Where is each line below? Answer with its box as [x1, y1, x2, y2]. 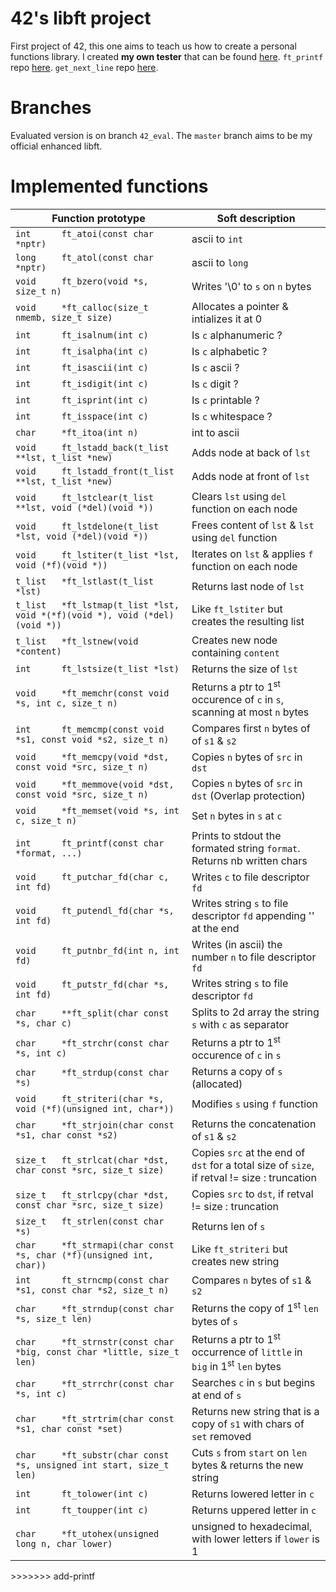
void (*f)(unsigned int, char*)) [15, 1103, 175, 1115]
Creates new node [191, 633, 278, 647]
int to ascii [191, 425, 240, 439]
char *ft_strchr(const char [15, 1037, 170, 1049]
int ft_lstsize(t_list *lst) [15, 663, 180, 674]
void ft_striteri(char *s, [15, 1093, 165, 1105]
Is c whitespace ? [191, 409, 273, 423]
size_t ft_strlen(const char [15, 1216, 165, 1227]
